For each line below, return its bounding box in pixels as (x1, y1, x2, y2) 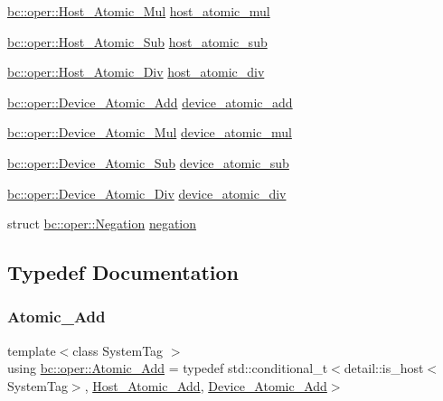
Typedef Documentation (7, 258, 239, 286)
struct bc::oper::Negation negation (7, 214, 197, 233)
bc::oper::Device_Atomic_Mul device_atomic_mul (7, 123, 292, 142)
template (7, 340, 56, 359)
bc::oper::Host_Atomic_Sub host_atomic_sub (7, 32, 268, 51)
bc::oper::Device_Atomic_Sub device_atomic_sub (7, 153, 289, 172)
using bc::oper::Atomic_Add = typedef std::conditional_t (7, 359, 328, 378)
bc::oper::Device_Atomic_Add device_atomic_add (7, 92, 293, 111)
